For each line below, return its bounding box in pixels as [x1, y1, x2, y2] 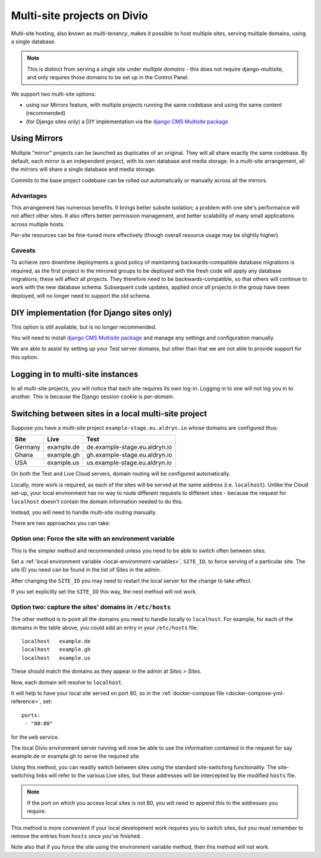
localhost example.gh [21, 646, 91, 653]
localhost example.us [21, 654, 91, 661]
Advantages [11, 191, 48, 199]
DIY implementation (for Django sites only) [11, 307, 172, 318]
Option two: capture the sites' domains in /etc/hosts [11, 603, 171, 611]
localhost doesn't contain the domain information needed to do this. [11, 498, 183, 505]
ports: [21, 712, 41, 719]
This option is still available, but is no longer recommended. [11, 323, 157, 330]
